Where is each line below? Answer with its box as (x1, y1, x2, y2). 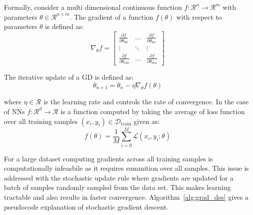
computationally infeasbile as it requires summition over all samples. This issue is (4, 163, 249, 173)
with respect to (176, 11, 222, 22)
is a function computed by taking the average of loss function (60, 106, 245, 116)
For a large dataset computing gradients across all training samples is (4, 153, 213, 163)
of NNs (4, 106, 25, 116)
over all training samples (4, 116, 78, 126)
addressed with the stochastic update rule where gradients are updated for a (4, 172, 234, 183)
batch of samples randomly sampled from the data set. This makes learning (4, 182, 231, 192)
